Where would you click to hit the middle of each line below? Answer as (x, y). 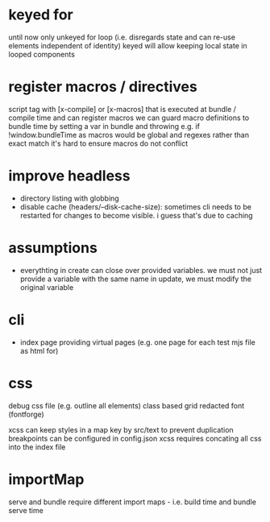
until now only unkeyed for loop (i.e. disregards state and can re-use (122, 37)
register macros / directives (103, 87)
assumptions (53, 248)
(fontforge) (26, 414)
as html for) (39, 350)
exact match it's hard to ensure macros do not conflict (98, 143)
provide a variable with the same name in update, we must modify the (136, 279)
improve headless (69, 176)
